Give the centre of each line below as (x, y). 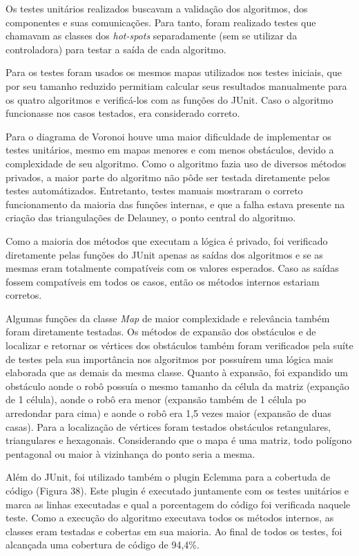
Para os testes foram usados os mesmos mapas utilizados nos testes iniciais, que (174, 72)
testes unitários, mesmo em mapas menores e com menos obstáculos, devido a (170, 150)
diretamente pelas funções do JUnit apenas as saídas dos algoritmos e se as (164, 254)
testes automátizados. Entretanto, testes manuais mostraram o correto (154, 191)
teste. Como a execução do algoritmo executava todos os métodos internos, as (170, 518)
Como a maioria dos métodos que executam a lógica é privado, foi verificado (167, 240)
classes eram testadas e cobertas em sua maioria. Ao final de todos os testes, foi (174, 531)
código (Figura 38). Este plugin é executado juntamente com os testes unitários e (177, 490)
